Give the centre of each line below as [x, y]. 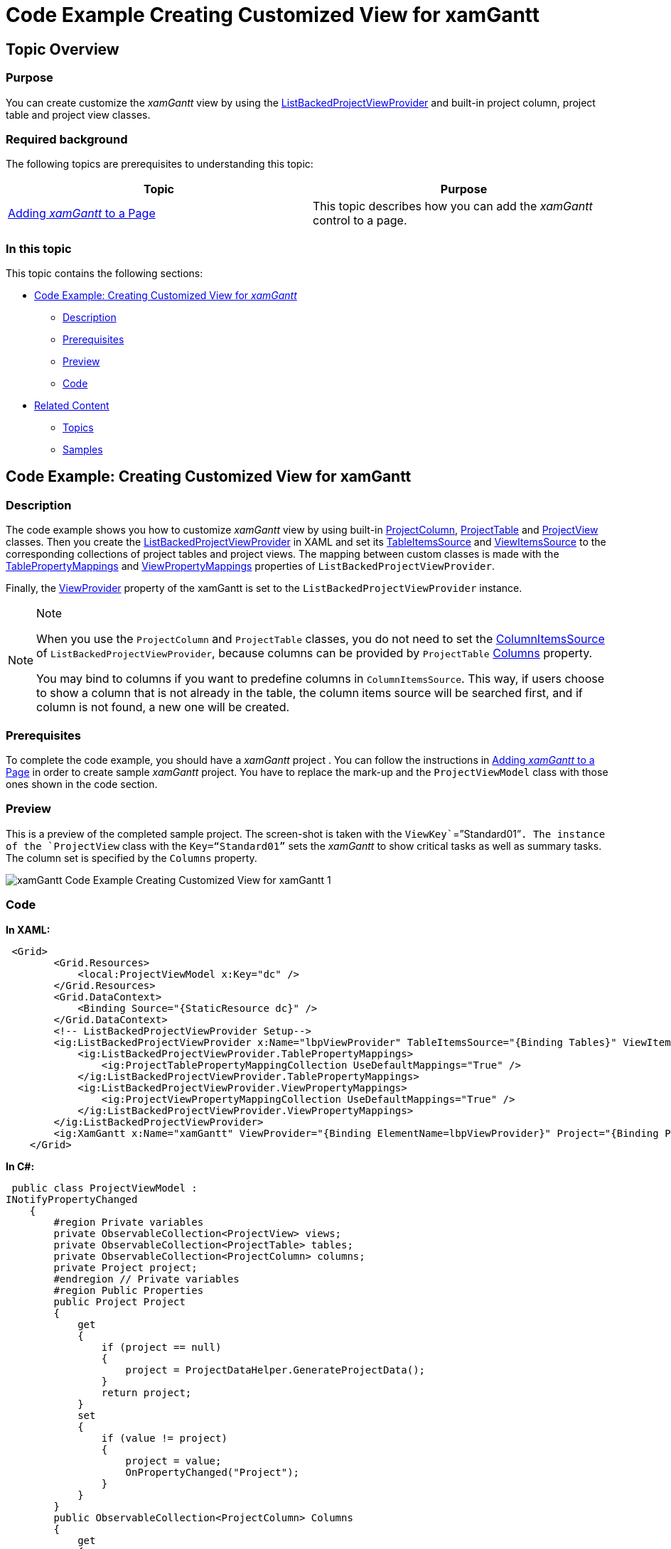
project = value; [173, 1461]
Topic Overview [63, 49]
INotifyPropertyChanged [72, 1199]
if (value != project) [164, 1438]
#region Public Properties [129, 1290]
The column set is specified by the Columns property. [131, 858]
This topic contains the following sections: [104, 274]
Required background [67, 139]
